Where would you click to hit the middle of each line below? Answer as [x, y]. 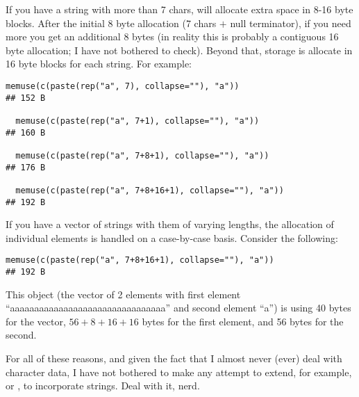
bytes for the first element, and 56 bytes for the [243, 321]
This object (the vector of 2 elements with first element [123, 294]
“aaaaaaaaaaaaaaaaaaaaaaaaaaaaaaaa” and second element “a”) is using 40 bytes [178, 308]
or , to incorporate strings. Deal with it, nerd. [103, 386]
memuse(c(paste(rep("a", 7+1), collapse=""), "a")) [137, 121]
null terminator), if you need [291, 23]
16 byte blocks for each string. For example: [99, 64]
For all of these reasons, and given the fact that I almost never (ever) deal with [174, 358]
